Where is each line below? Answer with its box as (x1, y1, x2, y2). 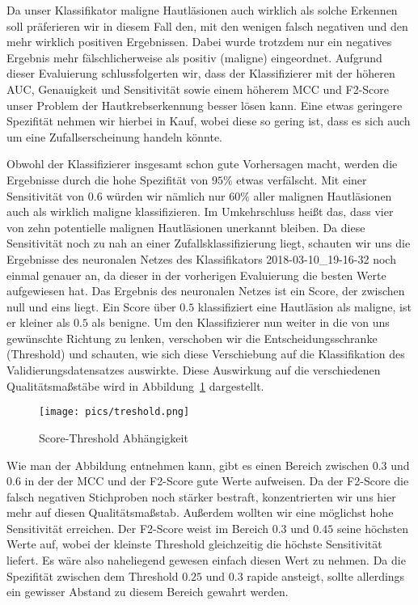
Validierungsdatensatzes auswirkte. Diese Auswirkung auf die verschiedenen (6, 362, 381, 379)
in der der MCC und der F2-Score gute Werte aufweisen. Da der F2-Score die (24, 472, 409, 489)
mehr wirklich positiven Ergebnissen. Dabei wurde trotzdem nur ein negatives (6, 33, 392, 50)
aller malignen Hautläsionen (253, 187, 392, 204)
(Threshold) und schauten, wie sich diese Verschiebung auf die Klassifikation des (6, 345, 405, 362)
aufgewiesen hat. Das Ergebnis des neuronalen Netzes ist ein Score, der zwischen (6, 282, 405, 299)
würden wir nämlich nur (106, 187, 226, 204)
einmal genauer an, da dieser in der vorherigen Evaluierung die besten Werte (6, 266, 386, 283)
